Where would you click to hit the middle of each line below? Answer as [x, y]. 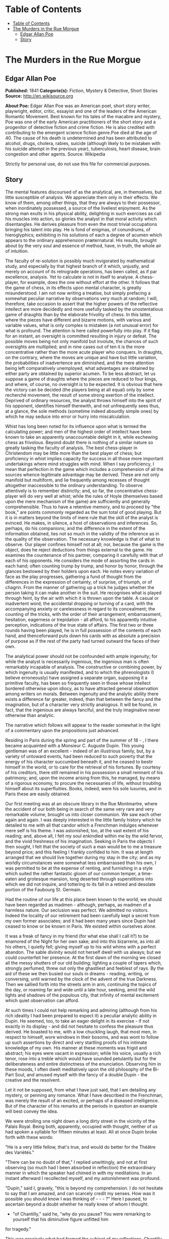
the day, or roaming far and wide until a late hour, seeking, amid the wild [80, 989]
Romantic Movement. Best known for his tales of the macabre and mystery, [83, 116]
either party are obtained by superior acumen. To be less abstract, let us [80, 373]
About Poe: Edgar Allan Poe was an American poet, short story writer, [78, 106]
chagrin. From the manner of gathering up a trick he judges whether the [80, 587]
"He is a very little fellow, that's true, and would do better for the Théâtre [80, 1147]
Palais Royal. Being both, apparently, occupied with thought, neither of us [81, 1126]
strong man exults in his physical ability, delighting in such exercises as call [83, 213]
